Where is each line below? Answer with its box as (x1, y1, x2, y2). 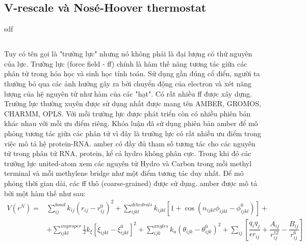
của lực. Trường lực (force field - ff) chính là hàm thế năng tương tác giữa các (4, 58, 247, 69)
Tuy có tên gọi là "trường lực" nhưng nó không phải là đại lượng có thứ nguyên (4, 48, 252, 59)
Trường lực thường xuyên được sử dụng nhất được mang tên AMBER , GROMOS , (4, 98, 261, 109)
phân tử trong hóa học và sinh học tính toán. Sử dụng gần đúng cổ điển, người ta (4, 68, 260, 79)
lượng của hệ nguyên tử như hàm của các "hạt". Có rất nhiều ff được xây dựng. (4, 88, 252, 99)
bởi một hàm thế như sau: (4, 188, 86, 198)
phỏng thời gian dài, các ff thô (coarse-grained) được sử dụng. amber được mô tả (4, 177, 258, 188)
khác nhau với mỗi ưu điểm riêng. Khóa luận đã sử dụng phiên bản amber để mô (4, 118, 258, 129)
